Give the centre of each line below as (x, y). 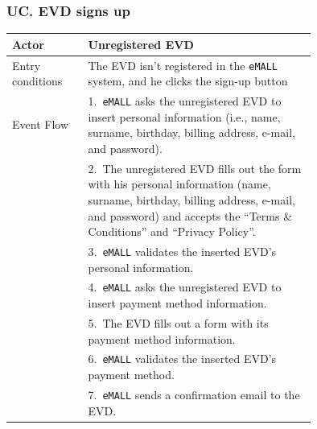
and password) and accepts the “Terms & (190, 215)
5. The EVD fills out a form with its (178, 322)
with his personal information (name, (179, 184)
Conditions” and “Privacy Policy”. (172, 231)
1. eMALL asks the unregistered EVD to (185, 101)
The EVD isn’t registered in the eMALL (183, 65)
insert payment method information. (177, 303)
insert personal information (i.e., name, (184, 116)
